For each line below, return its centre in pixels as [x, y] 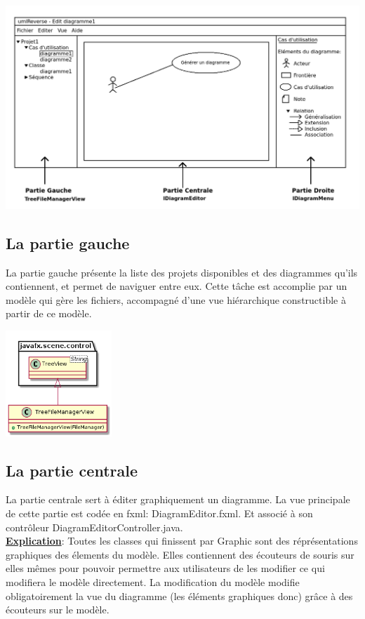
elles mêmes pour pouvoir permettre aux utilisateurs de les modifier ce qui [165, 568]
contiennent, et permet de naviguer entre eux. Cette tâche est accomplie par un [177, 286]
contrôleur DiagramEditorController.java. [94, 527]
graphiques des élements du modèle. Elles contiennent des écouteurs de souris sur [180, 554]
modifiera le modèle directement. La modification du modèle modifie [153, 581]
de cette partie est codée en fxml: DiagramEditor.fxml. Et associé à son [159, 513]
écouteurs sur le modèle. [58, 610]
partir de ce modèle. [49, 313]
